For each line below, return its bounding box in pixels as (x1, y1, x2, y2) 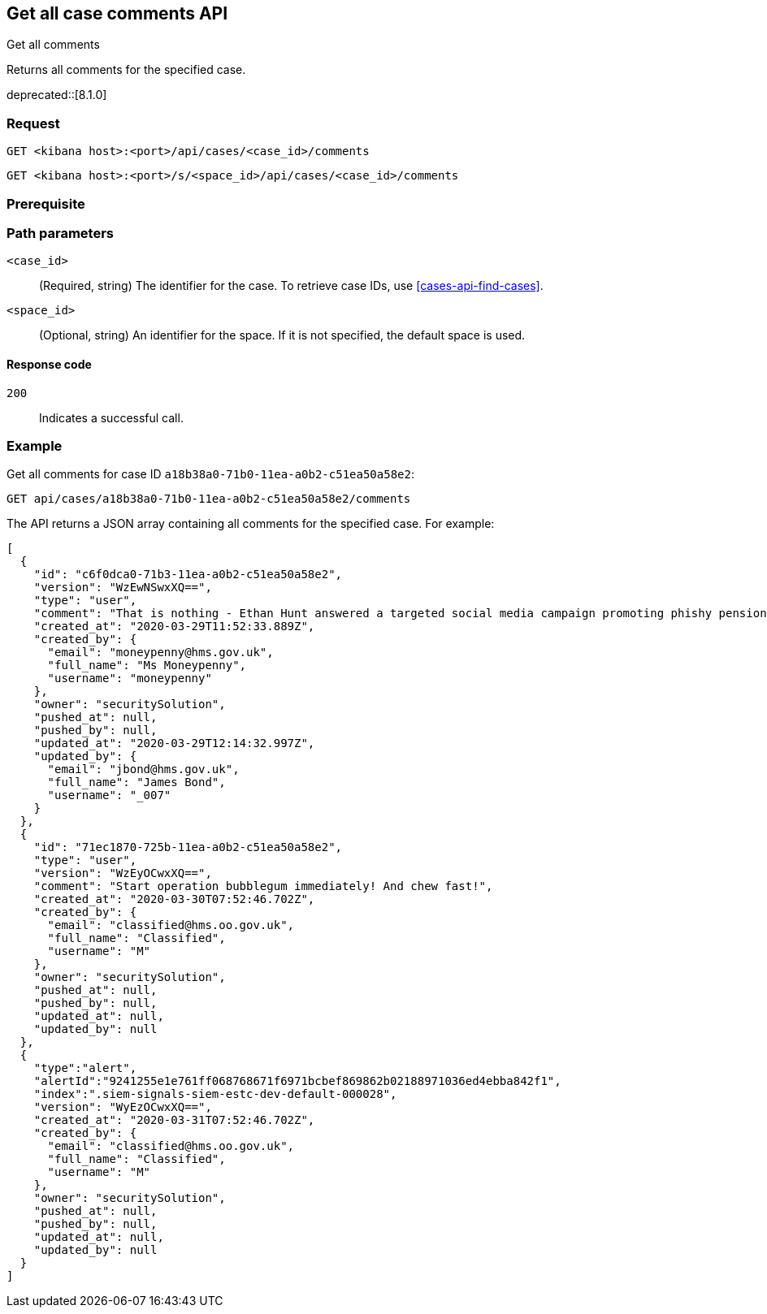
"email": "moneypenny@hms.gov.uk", (47, 646, 274, 659)
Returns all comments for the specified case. (6, 63, 246, 77)
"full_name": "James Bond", (47, 776, 226, 789)
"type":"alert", (33, 1061, 137, 1075)
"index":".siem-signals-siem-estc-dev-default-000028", (33, 1087, 397, 1101)
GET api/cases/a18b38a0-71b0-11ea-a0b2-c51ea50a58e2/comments (6, 492, 411, 506)
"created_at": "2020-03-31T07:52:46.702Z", (33, 1113, 315, 1127)
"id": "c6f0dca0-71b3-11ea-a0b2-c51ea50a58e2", (33, 568, 343, 581)
